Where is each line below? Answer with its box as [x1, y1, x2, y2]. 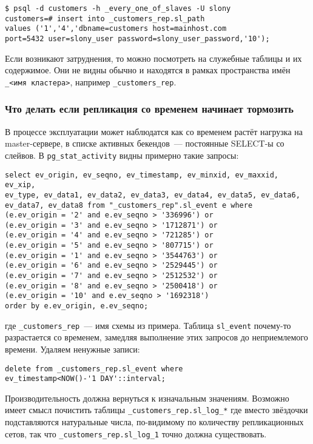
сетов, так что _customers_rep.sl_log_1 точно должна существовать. [5, 427, 267, 440]
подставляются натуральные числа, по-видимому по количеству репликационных [5, 416, 304, 428]
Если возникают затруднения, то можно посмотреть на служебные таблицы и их [5, 51, 302, 64]
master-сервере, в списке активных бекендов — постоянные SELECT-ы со [5, 137, 284, 150]
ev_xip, [5, 181, 36, 190]
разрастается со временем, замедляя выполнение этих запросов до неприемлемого [5, 331, 308, 343]
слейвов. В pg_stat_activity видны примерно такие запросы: [5, 148, 239, 161]
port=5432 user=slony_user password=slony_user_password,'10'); [5, 34, 270, 43]
